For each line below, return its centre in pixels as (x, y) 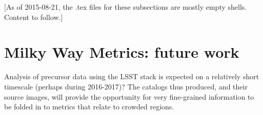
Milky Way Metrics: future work (122, 52)
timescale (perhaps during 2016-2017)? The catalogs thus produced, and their (126, 86)
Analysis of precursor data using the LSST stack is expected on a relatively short (132, 76)
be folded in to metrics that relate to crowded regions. (89, 107)
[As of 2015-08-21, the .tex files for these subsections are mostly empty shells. (126, 7)
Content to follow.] (34, 17)
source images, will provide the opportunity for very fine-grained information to (129, 96)
